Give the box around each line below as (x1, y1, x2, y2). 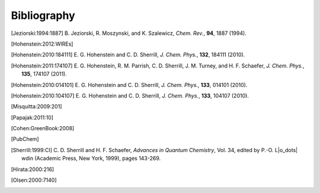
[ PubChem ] (11, 136, 39, 143)
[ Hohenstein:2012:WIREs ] (11, 40, 73, 47)
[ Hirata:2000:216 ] (11, 166, 55, 173)
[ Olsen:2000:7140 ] (11, 176, 57, 184)
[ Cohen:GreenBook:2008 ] (11, 125, 75, 132)
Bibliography (11, 9, 75, 22)
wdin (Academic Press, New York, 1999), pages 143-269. (21, 155, 161, 162)
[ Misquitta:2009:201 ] (11, 103, 62, 110)
